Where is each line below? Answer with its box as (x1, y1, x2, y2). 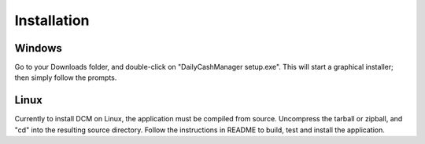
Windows (14, 41, 62, 55)
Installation (14, 12, 90, 29)
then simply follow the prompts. (14, 73, 117, 82)
